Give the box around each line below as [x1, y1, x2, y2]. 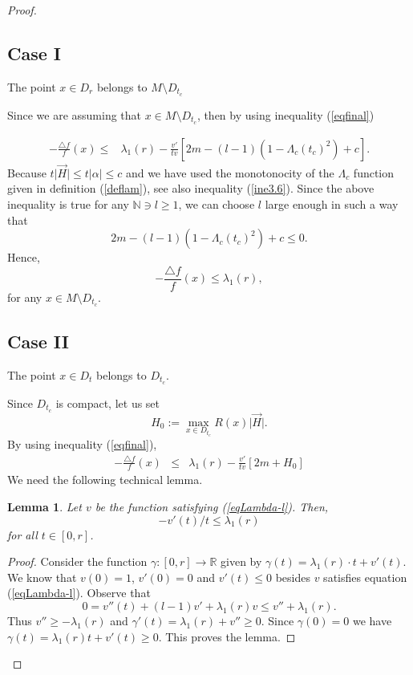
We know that [7, 568, 77, 585]
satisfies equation [323, 568, 407, 585]
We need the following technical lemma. [7, 471, 203, 488]
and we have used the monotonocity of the [125, 164, 334, 181]
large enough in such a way [265, 195, 399, 212]
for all [7, 526, 38, 543]
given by [221, 553, 262, 570]
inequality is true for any [7, 195, 129, 212]
